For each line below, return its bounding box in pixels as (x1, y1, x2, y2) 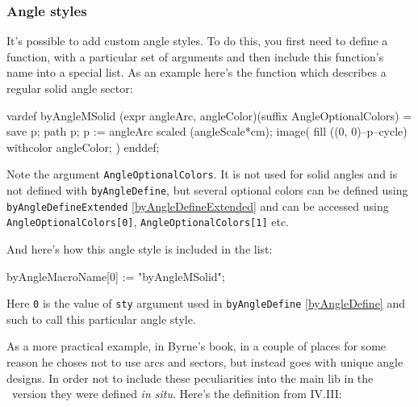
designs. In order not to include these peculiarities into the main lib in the (6, 369, 374, 386)
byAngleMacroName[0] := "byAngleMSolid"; (6, 267, 225, 284)
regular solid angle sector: (6, 80, 133, 96)
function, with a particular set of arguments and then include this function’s (6, 48, 384, 65)
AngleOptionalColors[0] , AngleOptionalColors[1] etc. (6, 213, 289, 230)
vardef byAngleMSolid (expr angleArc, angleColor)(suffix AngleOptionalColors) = (6, 107, 412, 124)
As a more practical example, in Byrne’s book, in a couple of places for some (6, 338, 387, 355)
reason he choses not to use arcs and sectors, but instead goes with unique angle (6, 354, 403, 371)
